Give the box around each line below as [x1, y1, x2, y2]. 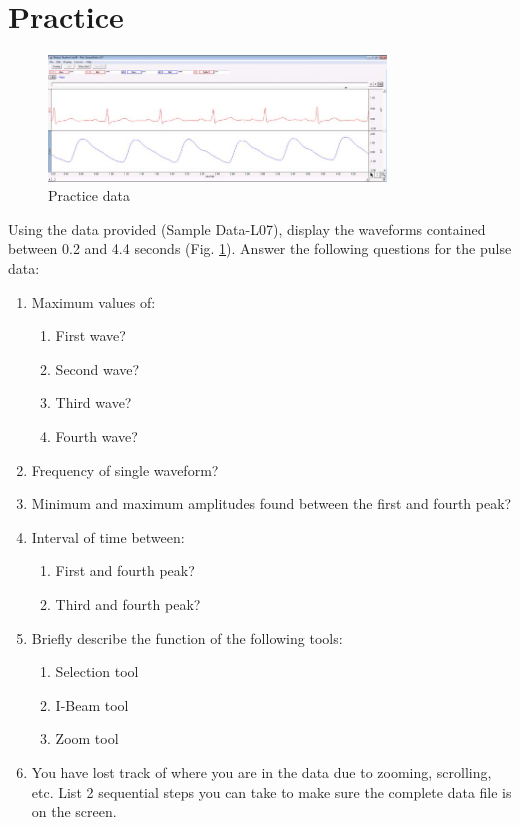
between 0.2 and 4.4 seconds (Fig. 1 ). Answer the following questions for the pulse [8, 238, 512, 259]
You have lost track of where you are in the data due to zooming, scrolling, [31, 761, 492, 782]
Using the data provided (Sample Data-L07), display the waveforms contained [8, 218, 486, 239]
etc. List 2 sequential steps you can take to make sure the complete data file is [31, 781, 512, 802]
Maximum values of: [31, 291, 156, 312]
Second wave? [55, 358, 140, 379]
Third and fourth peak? [55, 593, 201, 614]
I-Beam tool [55, 694, 129, 715]
